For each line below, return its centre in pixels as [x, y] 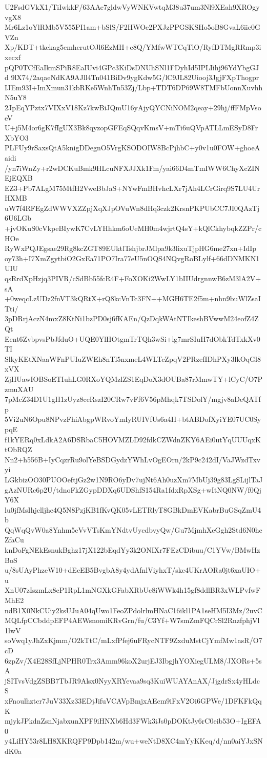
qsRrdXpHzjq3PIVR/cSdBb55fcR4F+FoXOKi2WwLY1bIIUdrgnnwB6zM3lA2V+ [133, 278]
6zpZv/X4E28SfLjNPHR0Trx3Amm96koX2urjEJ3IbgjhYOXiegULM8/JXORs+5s [133, 660]
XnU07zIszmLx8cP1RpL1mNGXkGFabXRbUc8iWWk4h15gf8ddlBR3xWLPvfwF [133, 590]
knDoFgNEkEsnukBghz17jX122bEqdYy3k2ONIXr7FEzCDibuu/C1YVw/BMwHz [132, 550]
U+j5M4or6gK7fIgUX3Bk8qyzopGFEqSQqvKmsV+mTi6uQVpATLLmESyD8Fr [131, 128]
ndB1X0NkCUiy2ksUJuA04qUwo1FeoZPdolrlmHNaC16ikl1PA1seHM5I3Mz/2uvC [133, 610]
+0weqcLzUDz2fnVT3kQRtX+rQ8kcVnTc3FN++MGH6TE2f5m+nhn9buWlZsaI [133, 298]
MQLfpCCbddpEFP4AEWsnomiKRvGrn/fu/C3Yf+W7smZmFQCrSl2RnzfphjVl [132, 620]
